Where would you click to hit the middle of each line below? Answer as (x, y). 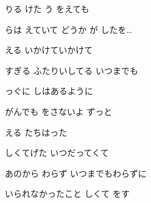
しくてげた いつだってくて (57, 153)
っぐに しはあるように (49, 91)
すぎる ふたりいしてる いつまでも (72, 70)
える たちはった (36, 132)
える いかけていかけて (49, 50)
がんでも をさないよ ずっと (59, 111)
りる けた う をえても (47, 9)
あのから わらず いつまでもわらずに (76, 173)
